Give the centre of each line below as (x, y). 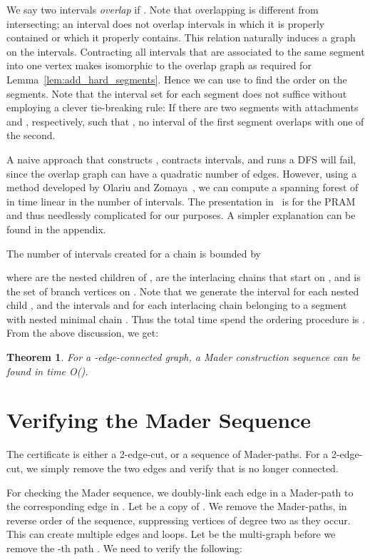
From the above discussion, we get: (83, 333)
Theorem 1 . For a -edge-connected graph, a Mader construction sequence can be (183, 357)
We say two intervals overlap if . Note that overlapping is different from (163, 9)
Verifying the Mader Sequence (159, 420)
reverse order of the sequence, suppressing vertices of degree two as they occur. (179, 520)
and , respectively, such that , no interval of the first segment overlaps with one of (185, 121)
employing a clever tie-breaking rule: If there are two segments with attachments (183, 107)
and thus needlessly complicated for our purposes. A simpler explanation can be (181, 215)
